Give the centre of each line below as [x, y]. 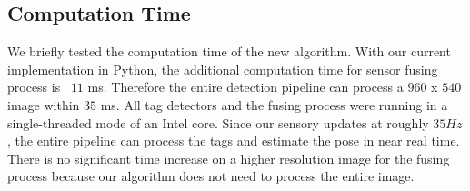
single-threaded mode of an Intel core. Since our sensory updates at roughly [218, 122]
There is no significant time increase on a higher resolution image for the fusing [229, 158]
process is [34, 87]
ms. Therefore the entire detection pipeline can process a [245, 87]
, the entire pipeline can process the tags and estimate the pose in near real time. [234, 141]
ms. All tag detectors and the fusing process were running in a [274, 104]
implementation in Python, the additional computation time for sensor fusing [223, 69]
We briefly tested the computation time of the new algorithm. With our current [229, 51]
